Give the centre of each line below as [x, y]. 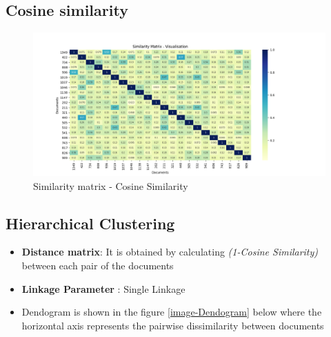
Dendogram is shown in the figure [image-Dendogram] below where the [172, 312]
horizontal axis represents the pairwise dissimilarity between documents [173, 325]
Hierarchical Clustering [90, 223]
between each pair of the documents [98, 266]
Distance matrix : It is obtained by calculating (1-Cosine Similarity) [170, 252]
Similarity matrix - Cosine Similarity [111, 185]
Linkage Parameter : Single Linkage [103, 288]
